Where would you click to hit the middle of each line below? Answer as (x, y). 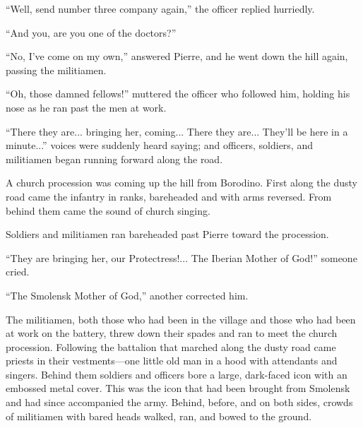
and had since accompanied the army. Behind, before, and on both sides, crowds (179, 402)
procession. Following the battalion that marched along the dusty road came (171, 346)
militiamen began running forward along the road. (114, 159)
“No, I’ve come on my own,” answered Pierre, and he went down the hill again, (177, 56)
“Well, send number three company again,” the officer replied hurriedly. (160, 8)
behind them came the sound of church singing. (108, 210)
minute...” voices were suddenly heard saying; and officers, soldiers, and (159, 145)
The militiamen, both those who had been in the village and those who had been (181, 319)
